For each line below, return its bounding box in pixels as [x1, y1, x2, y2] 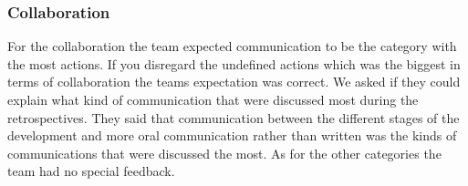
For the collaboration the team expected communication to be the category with [7, 36, 457, 56]
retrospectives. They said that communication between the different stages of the [7, 108, 460, 127]
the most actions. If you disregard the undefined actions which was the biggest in [7, 54, 461, 73]
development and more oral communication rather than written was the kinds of [7, 126, 457, 145]
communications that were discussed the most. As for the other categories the [7, 143, 442, 162]
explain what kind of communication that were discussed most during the [7, 90, 419, 108]
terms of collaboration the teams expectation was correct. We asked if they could [7, 72, 461, 91]
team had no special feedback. [7, 161, 175, 181]
